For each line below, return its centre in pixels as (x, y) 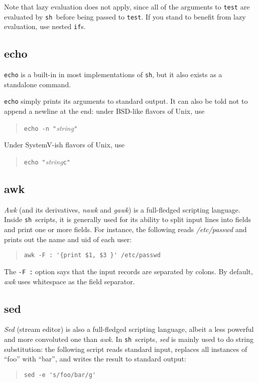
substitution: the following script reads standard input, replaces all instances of (126, 349)
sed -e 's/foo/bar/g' (60, 375)
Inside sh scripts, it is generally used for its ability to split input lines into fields (127, 219)
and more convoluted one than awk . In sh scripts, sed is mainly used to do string (129, 339)
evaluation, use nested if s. (45, 26)
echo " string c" (47, 161)
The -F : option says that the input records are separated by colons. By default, (128, 271)
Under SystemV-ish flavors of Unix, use (64, 145)
